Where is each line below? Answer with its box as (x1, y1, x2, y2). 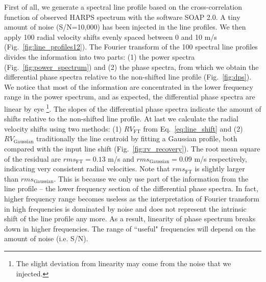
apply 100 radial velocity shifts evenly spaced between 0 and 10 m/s (4, 31, 217, 42)
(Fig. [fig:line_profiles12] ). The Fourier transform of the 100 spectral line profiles (4, 41, 258, 52)
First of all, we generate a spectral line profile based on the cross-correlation (4, 2, 242, 12)
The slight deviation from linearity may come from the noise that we (16, 258, 231, 268)
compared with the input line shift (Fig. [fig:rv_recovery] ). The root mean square (4, 143, 260, 153)
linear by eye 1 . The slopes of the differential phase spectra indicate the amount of (4, 101, 261, 114)
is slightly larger (195, 163, 245, 174)
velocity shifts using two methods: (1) (4, 123, 122, 134)
